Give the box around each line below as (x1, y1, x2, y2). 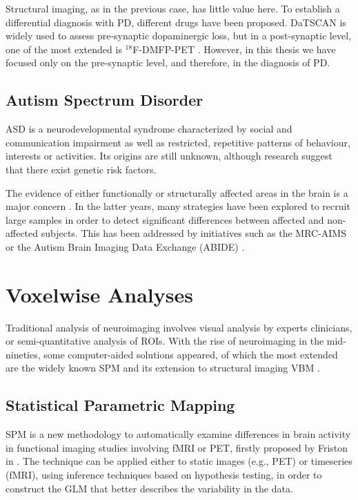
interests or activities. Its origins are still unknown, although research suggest (6, 148, 332, 163)
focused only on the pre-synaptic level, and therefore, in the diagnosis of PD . (6, 55, 330, 70)
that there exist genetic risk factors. (6, 162, 157, 176)
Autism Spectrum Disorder (6, 89, 203, 110)
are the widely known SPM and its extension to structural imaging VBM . (6, 360, 320, 375)
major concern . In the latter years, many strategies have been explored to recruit (6, 199, 350, 213)
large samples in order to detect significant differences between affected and (6, 212, 324, 227)
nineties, (6, 347, 41, 361)
